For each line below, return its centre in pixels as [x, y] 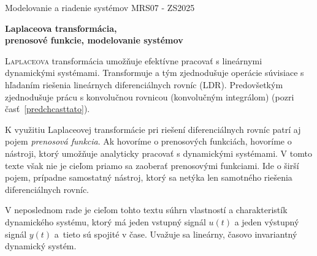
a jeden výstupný [267, 221]
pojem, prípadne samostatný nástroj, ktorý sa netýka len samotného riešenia [149, 177]
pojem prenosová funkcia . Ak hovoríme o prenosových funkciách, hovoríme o [148, 141]
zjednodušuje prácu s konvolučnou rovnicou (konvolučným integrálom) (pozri [150, 96]
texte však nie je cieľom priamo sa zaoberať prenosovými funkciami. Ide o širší [152, 165]
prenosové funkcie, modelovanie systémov [94, 40]
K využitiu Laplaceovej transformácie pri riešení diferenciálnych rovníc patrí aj [153, 129]
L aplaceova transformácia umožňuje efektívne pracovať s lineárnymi [134, 60]
